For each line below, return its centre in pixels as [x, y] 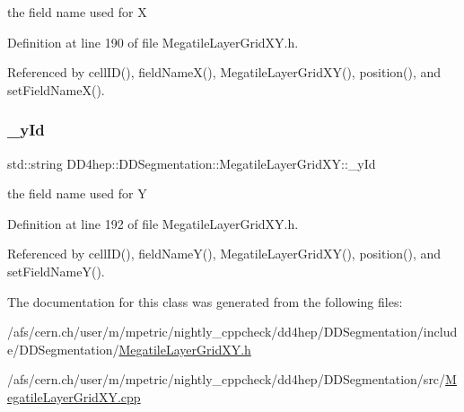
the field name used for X [77, 12]
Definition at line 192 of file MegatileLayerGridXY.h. [153, 223]
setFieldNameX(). [56, 89]
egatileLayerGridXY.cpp [74, 396]
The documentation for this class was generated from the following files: [205, 301]
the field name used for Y [77, 193]
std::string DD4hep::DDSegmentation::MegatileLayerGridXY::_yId [192, 163]
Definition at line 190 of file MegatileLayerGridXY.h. [153, 42]
